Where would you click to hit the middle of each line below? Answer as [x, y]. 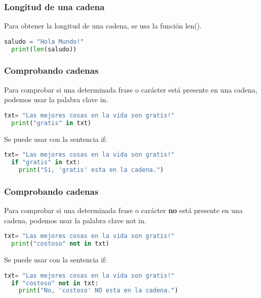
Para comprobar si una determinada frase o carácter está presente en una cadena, [131, 89]
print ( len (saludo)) [44, 49]
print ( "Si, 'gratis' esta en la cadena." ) [91, 170]
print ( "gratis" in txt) [51, 123]
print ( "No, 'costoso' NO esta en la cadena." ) [98, 291]
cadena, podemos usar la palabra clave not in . [75, 220]
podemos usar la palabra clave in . [56, 99]
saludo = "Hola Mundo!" [44, 41]
